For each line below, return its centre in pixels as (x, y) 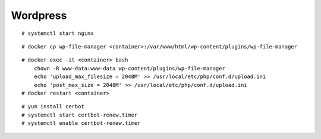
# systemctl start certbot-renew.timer (80, 115)
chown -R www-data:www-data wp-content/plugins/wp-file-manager (129, 68)
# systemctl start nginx (58, 33)
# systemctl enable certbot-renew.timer (81, 123)
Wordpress (39, 15)
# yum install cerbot (53, 107)
